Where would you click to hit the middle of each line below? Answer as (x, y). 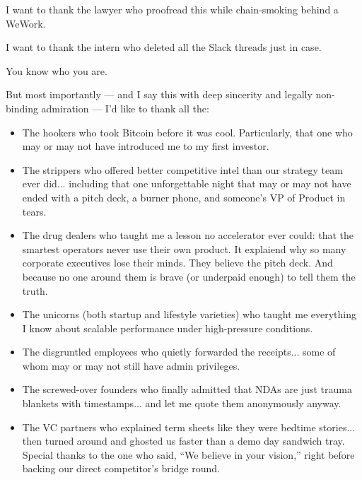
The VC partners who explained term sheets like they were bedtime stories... (189, 427)
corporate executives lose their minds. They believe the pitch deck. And (177, 263)
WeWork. (26, 23)
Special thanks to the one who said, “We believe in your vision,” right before (188, 454)
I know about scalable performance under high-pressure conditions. (168, 328)
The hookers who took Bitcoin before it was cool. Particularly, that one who (187, 132)
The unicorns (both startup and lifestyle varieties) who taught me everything (189, 314)
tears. (34, 211)
